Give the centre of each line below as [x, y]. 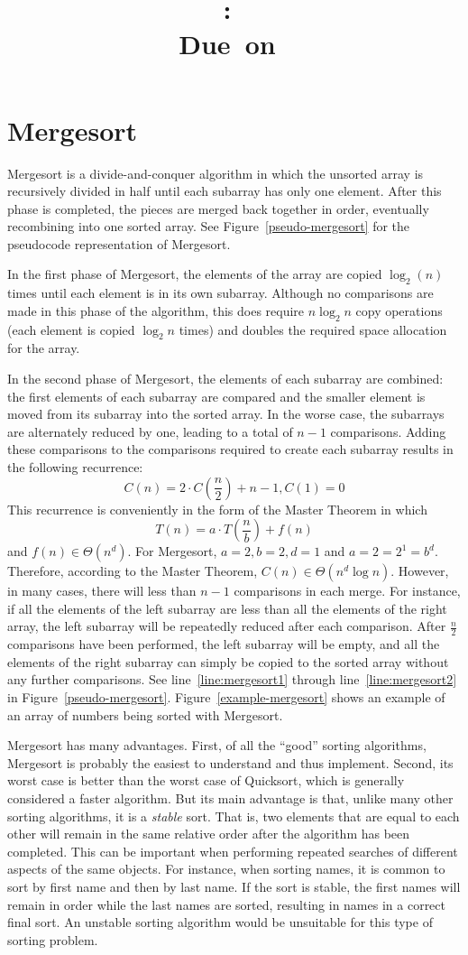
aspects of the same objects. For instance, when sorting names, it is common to [226, 869]
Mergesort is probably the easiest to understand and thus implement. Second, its [230, 762]
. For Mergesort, [172, 551]
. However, [420, 571]
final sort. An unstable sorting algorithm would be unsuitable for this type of [220, 922]
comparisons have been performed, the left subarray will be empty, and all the [224, 644]
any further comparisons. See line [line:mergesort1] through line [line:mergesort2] [232, 679]
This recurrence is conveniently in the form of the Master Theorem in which [217, 509]
